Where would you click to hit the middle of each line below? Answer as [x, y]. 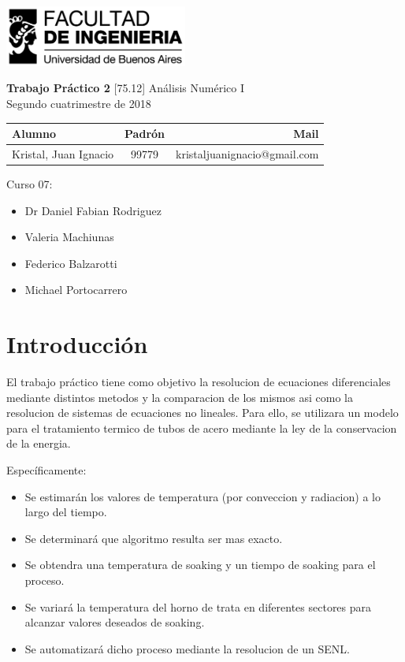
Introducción [77, 344]
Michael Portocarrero [76, 290]
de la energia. [39, 443]
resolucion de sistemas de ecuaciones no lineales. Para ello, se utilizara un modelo [202, 413]
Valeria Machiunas [69, 237]
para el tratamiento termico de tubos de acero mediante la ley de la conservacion [202, 428]
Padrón [145, 134]
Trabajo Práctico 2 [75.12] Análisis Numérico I [125, 88]
